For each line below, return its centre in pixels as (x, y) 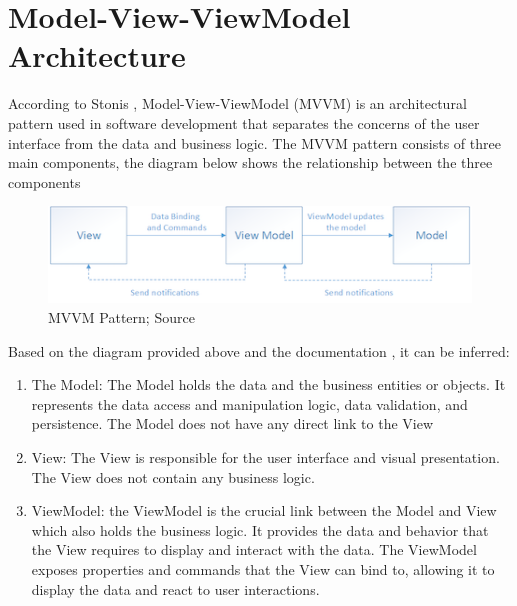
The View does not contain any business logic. (173, 476)
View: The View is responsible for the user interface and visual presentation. (265, 456)
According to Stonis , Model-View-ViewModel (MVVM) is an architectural (237, 103)
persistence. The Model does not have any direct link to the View (232, 423)
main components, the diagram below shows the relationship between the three (250, 162)
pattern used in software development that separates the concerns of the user (244, 122)
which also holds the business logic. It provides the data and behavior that (260, 529)
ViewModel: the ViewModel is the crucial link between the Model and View (264, 510)
